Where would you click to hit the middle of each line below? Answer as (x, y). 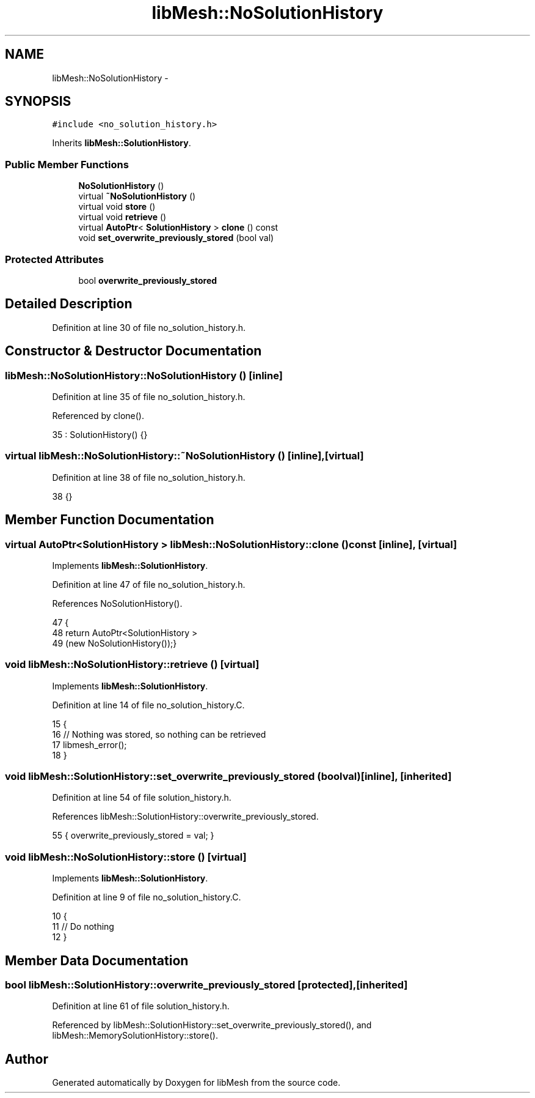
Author (27, 1059)
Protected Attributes (54, 259)
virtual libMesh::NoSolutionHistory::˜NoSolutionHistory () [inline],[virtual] (184, 456)
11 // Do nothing (83, 927)
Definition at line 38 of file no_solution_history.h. (149, 477)
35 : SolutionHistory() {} (100, 435)
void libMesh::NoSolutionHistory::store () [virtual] (126, 857)
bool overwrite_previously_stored (148, 280)
